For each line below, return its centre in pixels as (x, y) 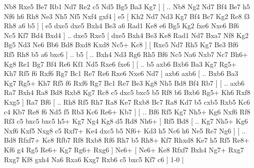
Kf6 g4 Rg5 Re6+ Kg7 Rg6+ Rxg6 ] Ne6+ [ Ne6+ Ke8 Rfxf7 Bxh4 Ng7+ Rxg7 (124, 149)
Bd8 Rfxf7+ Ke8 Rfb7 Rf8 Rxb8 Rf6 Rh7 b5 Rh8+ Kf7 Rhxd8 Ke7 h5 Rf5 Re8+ (127, 140)
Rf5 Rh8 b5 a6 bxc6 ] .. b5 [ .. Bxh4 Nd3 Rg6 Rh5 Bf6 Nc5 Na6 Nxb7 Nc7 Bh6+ (126, 54)
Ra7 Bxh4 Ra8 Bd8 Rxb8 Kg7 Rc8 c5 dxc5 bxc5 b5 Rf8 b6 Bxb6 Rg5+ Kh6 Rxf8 (127, 92)
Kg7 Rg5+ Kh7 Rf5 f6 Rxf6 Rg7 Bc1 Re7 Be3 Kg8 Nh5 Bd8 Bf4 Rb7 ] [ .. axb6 (124, 83)
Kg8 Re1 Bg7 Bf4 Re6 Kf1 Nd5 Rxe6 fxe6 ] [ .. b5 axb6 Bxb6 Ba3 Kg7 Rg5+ (120, 64)
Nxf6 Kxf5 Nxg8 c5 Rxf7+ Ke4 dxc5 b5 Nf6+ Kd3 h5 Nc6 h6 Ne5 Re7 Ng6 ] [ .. (125, 130)
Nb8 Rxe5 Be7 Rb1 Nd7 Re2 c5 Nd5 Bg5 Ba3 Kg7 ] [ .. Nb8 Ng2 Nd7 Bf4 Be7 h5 (127, 6)
